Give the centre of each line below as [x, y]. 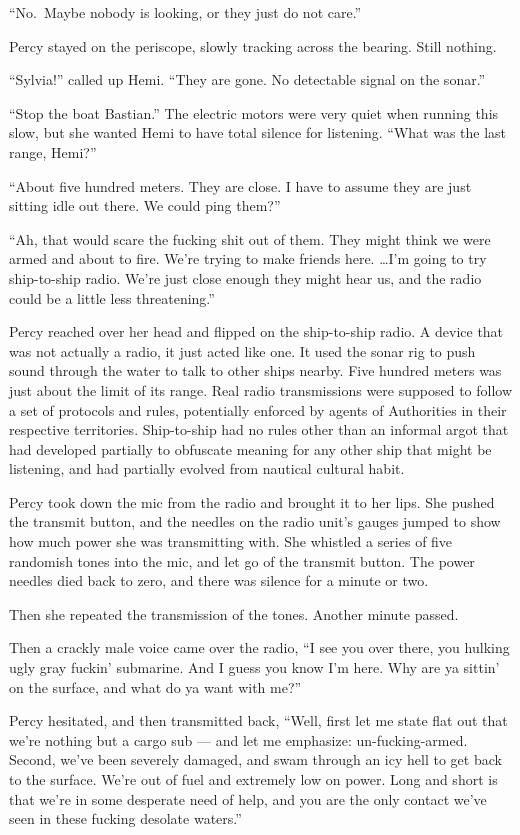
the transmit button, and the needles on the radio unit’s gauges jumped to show [255, 521]
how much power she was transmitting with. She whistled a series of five [231, 541]
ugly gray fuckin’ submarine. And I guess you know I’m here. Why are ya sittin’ [254, 667]
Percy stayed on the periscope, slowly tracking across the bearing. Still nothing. [253, 45]
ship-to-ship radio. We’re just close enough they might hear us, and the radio [245, 277]
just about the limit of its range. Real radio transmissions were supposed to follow [261, 389]
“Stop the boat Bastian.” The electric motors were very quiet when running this [254, 112]
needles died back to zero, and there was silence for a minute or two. [219, 580]
